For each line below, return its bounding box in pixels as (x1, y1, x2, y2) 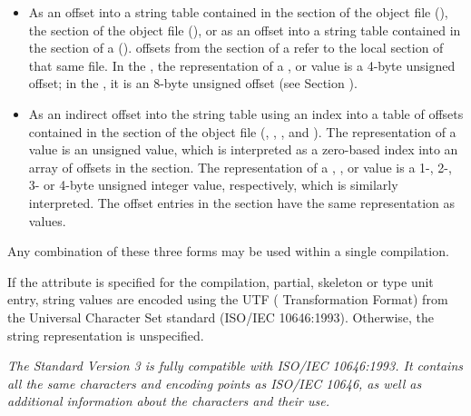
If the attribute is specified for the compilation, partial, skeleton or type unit (7, 272, 434, 291)
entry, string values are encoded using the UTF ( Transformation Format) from (7, 290, 448, 309)
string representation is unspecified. (7, 325, 204, 344)
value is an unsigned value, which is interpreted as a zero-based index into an (28, 140, 458, 159)
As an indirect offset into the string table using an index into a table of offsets (28, 104, 464, 123)
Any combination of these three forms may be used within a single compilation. (7, 242, 449, 261)
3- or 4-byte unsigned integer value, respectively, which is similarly (28, 175, 398, 194)
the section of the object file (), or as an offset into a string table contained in (28, 20, 461, 39)
